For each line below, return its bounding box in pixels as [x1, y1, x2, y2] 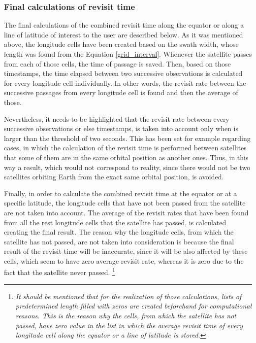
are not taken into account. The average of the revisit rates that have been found [4, 207, 249, 217]
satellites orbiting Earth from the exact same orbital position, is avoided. [4, 171, 224, 182]
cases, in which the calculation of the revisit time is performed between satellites [4, 142, 247, 153]
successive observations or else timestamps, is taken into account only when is [4, 123, 238, 134]
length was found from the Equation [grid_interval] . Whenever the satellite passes [4, 49, 252, 59]
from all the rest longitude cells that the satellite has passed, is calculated [4, 217, 226, 227]
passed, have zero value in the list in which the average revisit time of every [15, 320, 243, 330]
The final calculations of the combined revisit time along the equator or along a [4, 20, 244, 30]
